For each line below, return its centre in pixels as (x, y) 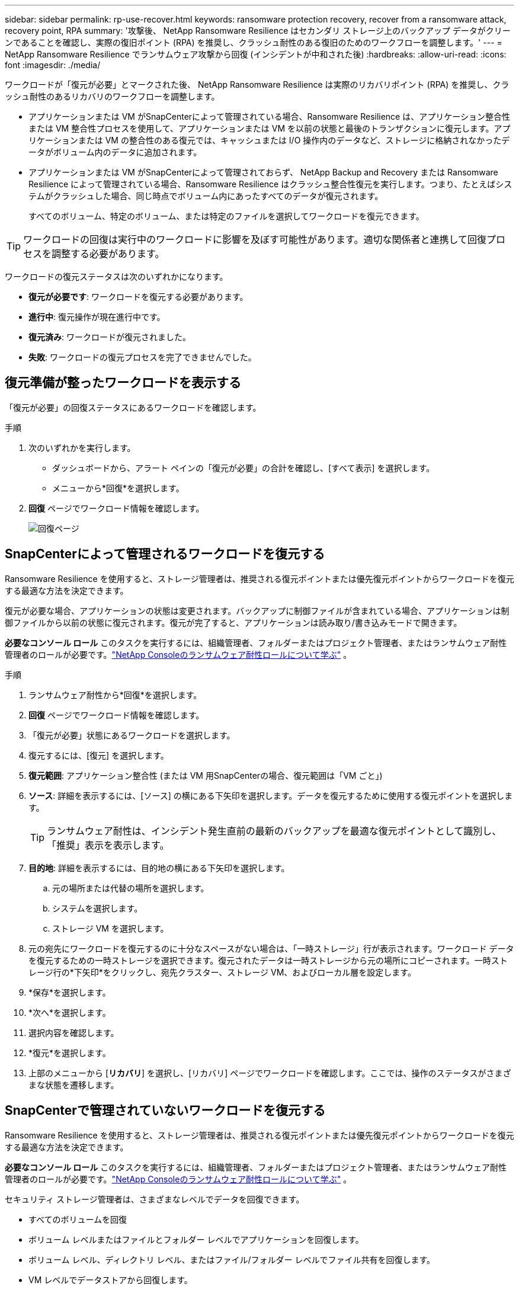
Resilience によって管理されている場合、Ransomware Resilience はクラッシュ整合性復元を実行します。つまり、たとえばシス (270, 184)
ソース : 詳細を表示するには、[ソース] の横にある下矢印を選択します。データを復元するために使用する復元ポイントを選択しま (271, 795)
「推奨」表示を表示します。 (108, 845)
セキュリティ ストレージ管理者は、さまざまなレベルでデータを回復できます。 (155, 1199)
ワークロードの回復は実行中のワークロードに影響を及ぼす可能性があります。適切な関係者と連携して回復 (255, 239)
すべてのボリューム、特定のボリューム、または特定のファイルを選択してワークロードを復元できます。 (226, 216)
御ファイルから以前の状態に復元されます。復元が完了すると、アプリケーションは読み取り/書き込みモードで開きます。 (233, 622)
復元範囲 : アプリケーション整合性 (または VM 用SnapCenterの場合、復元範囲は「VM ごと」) (206, 775)
